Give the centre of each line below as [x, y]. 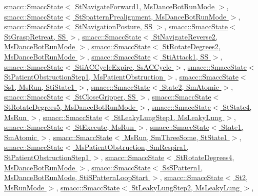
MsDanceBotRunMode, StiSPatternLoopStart [76, 177]
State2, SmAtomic [190, 86]
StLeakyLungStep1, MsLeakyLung [168, 117]
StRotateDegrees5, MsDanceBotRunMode [70, 106]
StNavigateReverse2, [185, 36]
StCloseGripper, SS [105, 97]
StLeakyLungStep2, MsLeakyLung [185, 187]
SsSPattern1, [183, 167]
